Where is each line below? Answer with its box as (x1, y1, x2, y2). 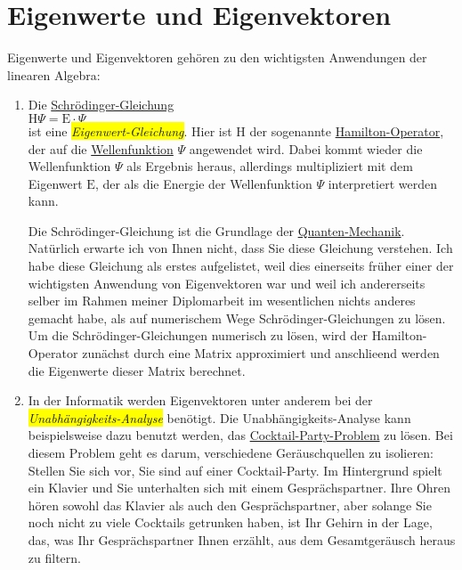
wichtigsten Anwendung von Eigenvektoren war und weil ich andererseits (28, 273, 426, 292)
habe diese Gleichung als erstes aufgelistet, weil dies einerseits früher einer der (28, 256, 454, 275)
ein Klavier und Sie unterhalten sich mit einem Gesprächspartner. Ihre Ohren (28, 478, 451, 497)
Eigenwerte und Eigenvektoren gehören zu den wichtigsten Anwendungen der (7, 48, 427, 67)
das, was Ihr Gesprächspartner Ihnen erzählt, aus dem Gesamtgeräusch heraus (28, 530, 456, 549)
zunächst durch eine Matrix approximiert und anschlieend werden (82, 344, 440, 362)
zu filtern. (28, 548, 81, 566)
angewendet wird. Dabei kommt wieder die (189, 139, 423, 158)
